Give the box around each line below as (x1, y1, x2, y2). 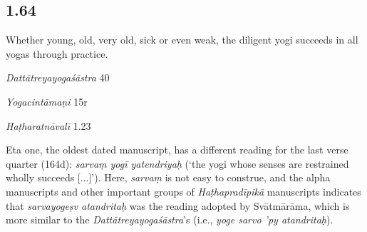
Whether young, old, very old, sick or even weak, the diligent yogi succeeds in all (6, 32, 358, 47)
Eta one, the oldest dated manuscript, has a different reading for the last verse (6, 142, 348, 157)
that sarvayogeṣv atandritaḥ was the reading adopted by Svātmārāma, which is (6, 198, 350, 213)
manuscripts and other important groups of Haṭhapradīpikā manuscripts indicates (6, 183, 361, 198)
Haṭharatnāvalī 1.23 (6, 118, 91, 133)
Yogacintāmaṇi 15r (6, 94, 88, 109)
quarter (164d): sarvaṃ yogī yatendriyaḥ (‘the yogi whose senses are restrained (6, 156, 349, 171)
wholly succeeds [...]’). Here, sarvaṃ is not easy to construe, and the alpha (6, 170, 331, 185)
